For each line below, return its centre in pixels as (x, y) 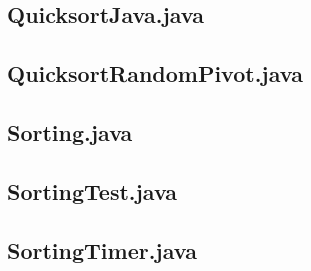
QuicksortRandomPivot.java (155, 73)
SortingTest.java (92, 190)
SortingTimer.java (102, 249)
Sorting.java (70, 131)
